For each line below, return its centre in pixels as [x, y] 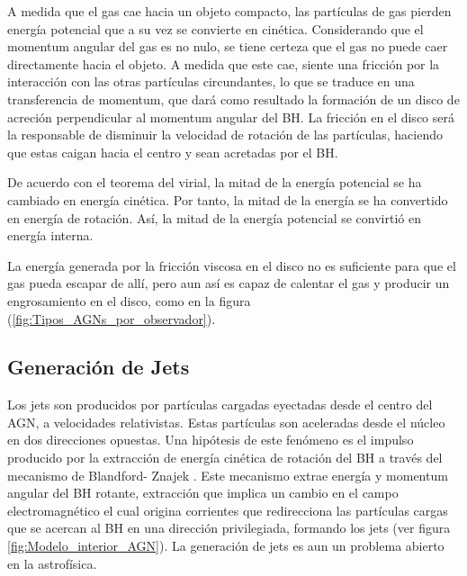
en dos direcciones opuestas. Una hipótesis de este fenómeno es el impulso [211, 440]
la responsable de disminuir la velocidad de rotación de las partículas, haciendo [225, 135]
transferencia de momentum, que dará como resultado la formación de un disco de [233, 99]
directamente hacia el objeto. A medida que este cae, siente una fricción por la [224, 63]
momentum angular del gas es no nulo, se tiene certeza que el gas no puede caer [228, 46]
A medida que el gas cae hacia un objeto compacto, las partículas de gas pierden [229, 11]
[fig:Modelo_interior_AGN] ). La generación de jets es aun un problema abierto [226, 546]
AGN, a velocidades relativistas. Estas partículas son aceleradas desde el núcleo [226, 422]
